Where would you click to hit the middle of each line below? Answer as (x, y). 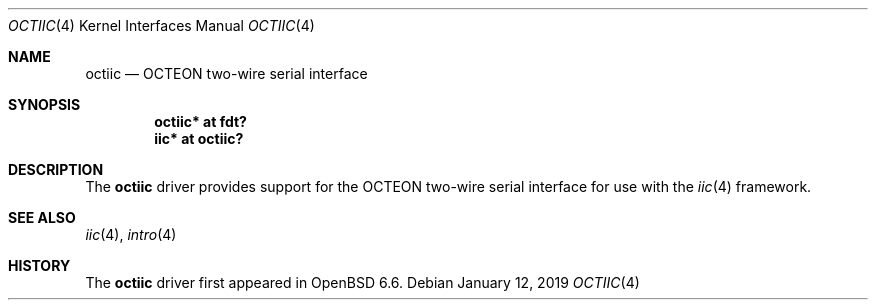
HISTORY (39, 265)
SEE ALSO (42, 217)
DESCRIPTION (56, 169)
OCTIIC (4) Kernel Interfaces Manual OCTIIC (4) (161, 25)
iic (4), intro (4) (131, 234)
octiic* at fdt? (200, 121)
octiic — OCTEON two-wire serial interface (226, 73)
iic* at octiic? (199, 138)
